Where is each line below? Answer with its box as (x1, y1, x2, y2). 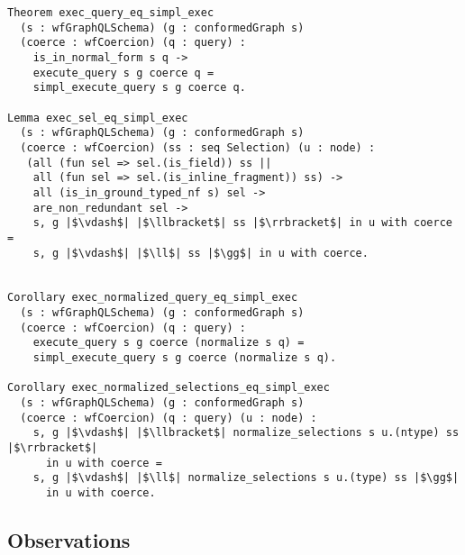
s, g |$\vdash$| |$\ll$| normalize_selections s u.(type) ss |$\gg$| (32, 471, 460, 485)
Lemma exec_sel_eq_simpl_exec (7, 111, 188, 124)
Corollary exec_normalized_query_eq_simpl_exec (7, 291, 298, 305)
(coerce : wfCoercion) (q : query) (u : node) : (20, 411, 317, 424)
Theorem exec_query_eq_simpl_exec (7, 6, 214, 19)
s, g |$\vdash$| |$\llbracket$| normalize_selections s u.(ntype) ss (32, 426, 460, 440)
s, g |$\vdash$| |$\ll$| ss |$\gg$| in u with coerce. (32, 246, 369, 259)
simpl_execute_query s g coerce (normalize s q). (32, 351, 337, 365)
